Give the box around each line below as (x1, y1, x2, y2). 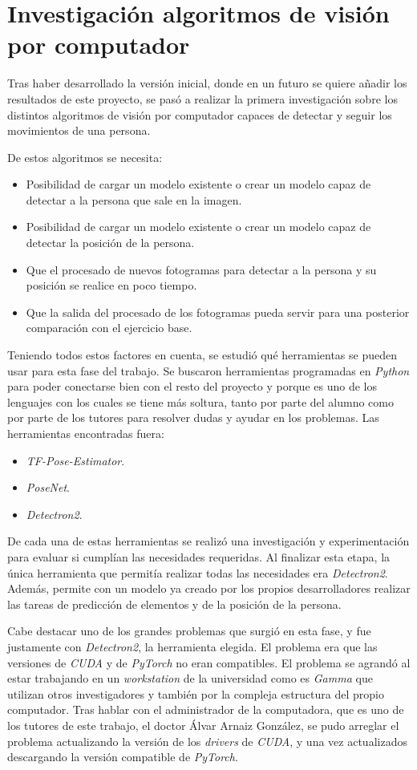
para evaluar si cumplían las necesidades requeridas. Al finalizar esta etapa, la (7, 548, 391, 565)
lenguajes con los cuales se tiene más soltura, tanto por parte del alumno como (7, 393, 394, 410)
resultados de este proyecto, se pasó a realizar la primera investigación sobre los (7, 90, 398, 107)
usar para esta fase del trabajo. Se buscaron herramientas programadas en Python (7, 362, 410, 379)
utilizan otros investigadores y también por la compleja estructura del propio (7, 685, 384, 702)
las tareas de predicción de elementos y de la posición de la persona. (7, 595, 342, 612)
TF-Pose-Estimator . (26, 452, 125, 468)
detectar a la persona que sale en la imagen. (26, 191, 242, 208)
